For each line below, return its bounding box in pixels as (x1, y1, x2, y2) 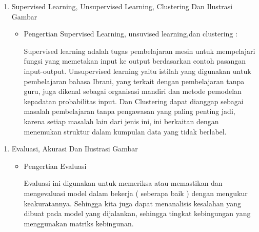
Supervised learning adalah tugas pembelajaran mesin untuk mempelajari (24, 45, 255, 56)
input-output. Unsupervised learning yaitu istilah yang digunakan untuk (24, 65, 251, 76)
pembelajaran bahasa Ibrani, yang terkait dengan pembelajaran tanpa (24, 75, 245, 86)
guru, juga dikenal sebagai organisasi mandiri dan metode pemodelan (24, 86, 242, 96)
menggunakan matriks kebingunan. (24, 218, 134, 228)
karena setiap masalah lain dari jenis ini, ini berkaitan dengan (24, 115, 219, 126)
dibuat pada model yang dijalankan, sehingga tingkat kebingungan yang (24, 208, 251, 219)
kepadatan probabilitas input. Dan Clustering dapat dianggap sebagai (24, 95, 244, 106)
